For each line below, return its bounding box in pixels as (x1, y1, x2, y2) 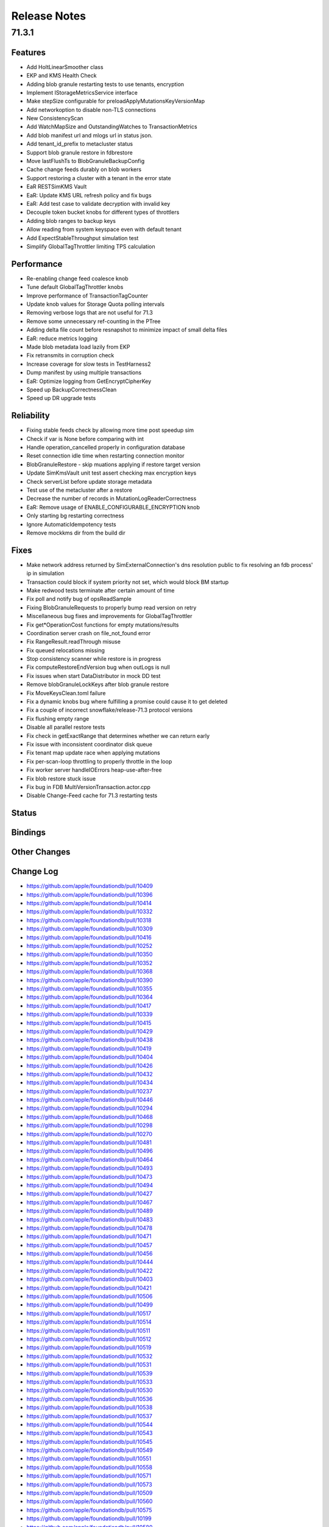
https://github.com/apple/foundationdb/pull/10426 (26, 1062, 153, 1069)
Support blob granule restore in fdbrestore (26, 148, 133, 156)
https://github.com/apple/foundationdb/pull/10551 (26, 1455, 152, 1462)
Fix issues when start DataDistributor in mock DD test (26, 672, 161, 679)
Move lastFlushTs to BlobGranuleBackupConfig (26, 158, 145, 165)
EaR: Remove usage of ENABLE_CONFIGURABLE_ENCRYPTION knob (26, 503, 200, 511)
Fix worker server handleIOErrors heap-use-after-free (26, 767, 162, 774)
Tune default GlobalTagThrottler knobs (26, 283, 124, 291)
